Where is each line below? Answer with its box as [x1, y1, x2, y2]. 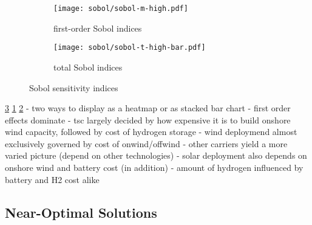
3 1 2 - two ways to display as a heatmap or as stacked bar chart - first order [5, 102, 291, 114]
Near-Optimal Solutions [5, 202, 157, 221]
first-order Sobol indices [53, 21, 142, 34]
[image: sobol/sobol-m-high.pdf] [53, 4, 188, 13]
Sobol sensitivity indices [29, 81, 118, 94]
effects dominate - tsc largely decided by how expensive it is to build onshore [5, 113, 291, 126]
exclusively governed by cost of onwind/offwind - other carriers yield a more [5, 137, 288, 150]
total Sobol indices [53, 60, 123, 73]
